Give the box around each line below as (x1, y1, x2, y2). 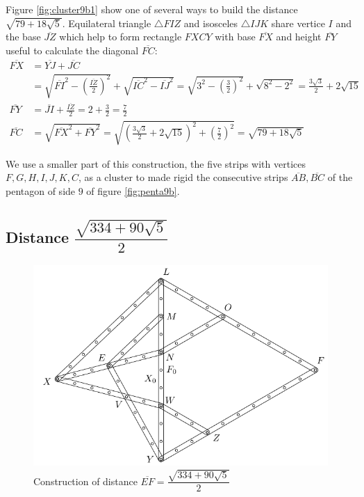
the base (6, 29, 41, 44)
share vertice (271, 15, 325, 30)
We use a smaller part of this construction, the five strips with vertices (6, 156, 306, 171)
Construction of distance (33, 473, 138, 488)
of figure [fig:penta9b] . (86, 183, 180, 198)
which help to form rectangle (59, 29, 182, 44)
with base (215, 29, 256, 44)
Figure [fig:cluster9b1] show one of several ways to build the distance (6, 2, 298, 16)
